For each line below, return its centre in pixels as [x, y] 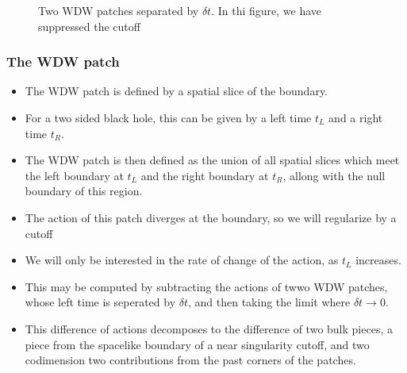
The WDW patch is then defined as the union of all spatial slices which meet [212, 160]
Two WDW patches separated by [119, 10]
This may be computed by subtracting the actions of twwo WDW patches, [206, 286]
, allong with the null [334, 175]
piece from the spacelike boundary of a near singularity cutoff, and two [197, 344]
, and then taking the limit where [269, 302]
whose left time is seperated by [100, 302]
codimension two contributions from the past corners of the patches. [190, 360]
